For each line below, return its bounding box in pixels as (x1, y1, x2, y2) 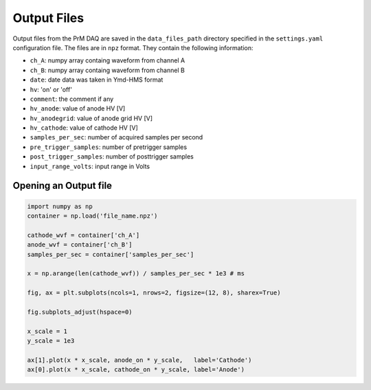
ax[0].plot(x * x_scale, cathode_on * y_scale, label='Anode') (27, 366, 245, 374)
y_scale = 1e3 (27, 337, 75, 345)
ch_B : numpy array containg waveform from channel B (30, 66, 185, 74)
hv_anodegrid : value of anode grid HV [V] (30, 114, 153, 122)
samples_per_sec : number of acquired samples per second (30, 133, 203, 141)
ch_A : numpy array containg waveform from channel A (30, 56, 185, 65)
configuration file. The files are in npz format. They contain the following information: (12, 43, 254, 51)
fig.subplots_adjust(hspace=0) (27, 308, 133, 316)
